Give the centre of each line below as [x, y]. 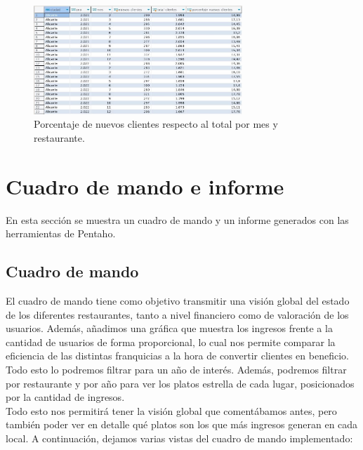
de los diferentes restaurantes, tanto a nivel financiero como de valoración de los [177, 314]
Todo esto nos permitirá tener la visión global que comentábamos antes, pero [171, 410]
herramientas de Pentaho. [61, 233]
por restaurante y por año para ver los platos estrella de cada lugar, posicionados [180, 383]
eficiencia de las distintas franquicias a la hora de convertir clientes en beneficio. [177, 356]
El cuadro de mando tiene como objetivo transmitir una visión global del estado [178, 301]
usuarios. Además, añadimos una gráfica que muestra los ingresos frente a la [169, 328]
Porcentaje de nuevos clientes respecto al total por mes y [156, 124]
